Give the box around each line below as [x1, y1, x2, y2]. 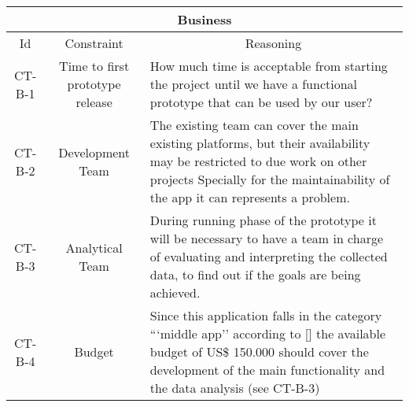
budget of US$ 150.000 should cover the [149, 342, 369, 361]
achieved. [149, 283, 201, 302]
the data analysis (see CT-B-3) [149, 379, 320, 397]
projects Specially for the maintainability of [149, 170, 390, 188]
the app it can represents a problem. [149, 188, 350, 206]
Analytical [65, 238, 123, 257]
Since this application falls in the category [149, 306, 382, 324]
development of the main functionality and [149, 361, 385, 379]
